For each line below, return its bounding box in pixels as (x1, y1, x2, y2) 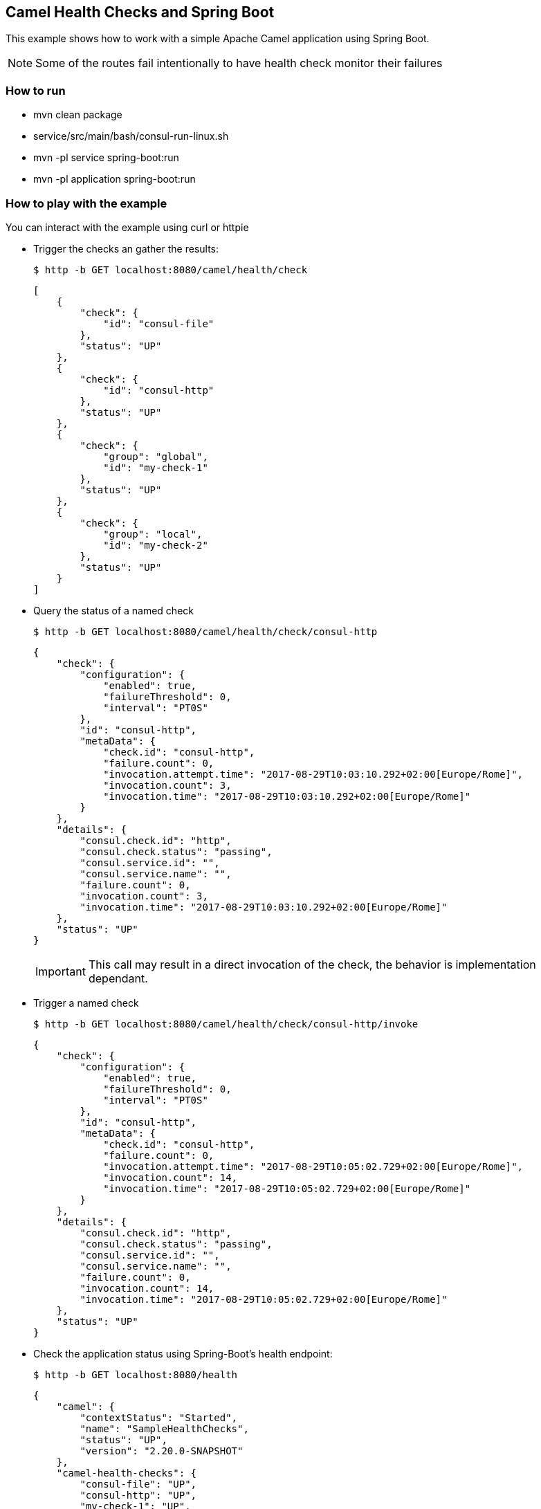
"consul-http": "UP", (80, 1489, 197, 1501)
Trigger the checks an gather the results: (33, 242, 219, 255)
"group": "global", (103, 450, 208, 462)
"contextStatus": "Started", (80, 1411, 238, 1423)
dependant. (88, 971, 148, 985)
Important (35, 964, 86, 978)
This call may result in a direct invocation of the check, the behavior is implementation (88, 957, 536, 971)
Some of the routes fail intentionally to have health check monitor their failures (35, 56, 443, 71)
